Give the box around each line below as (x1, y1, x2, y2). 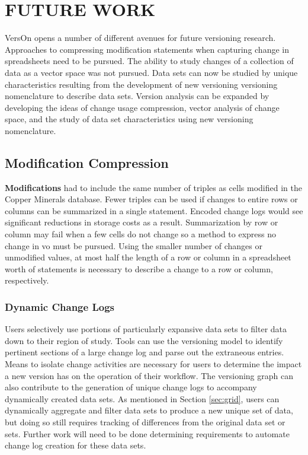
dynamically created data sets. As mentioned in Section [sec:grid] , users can (5, 392, 280, 405)
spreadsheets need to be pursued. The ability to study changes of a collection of (5, 55, 294, 67)
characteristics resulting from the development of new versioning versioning (5, 78, 278, 90)
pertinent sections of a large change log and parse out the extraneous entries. (5, 346, 284, 358)
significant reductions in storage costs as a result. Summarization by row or (5, 216, 278, 228)
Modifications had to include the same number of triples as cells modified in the (5, 181, 302, 193)
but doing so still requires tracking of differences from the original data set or (5, 415, 285, 428)
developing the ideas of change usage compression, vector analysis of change (5, 101, 280, 113)
